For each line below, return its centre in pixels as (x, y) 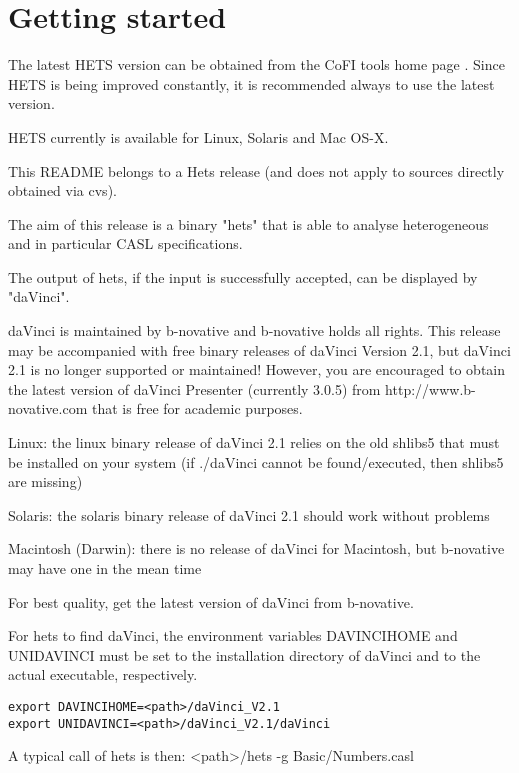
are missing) (45, 481)
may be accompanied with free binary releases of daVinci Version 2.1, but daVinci (259, 349)
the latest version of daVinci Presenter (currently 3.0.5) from (194, 388)
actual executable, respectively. (103, 674)
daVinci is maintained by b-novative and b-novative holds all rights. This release (254, 330)
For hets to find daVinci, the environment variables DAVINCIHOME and (233, 635)
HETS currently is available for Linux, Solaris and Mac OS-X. (198, 136)
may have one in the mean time (105, 568)
